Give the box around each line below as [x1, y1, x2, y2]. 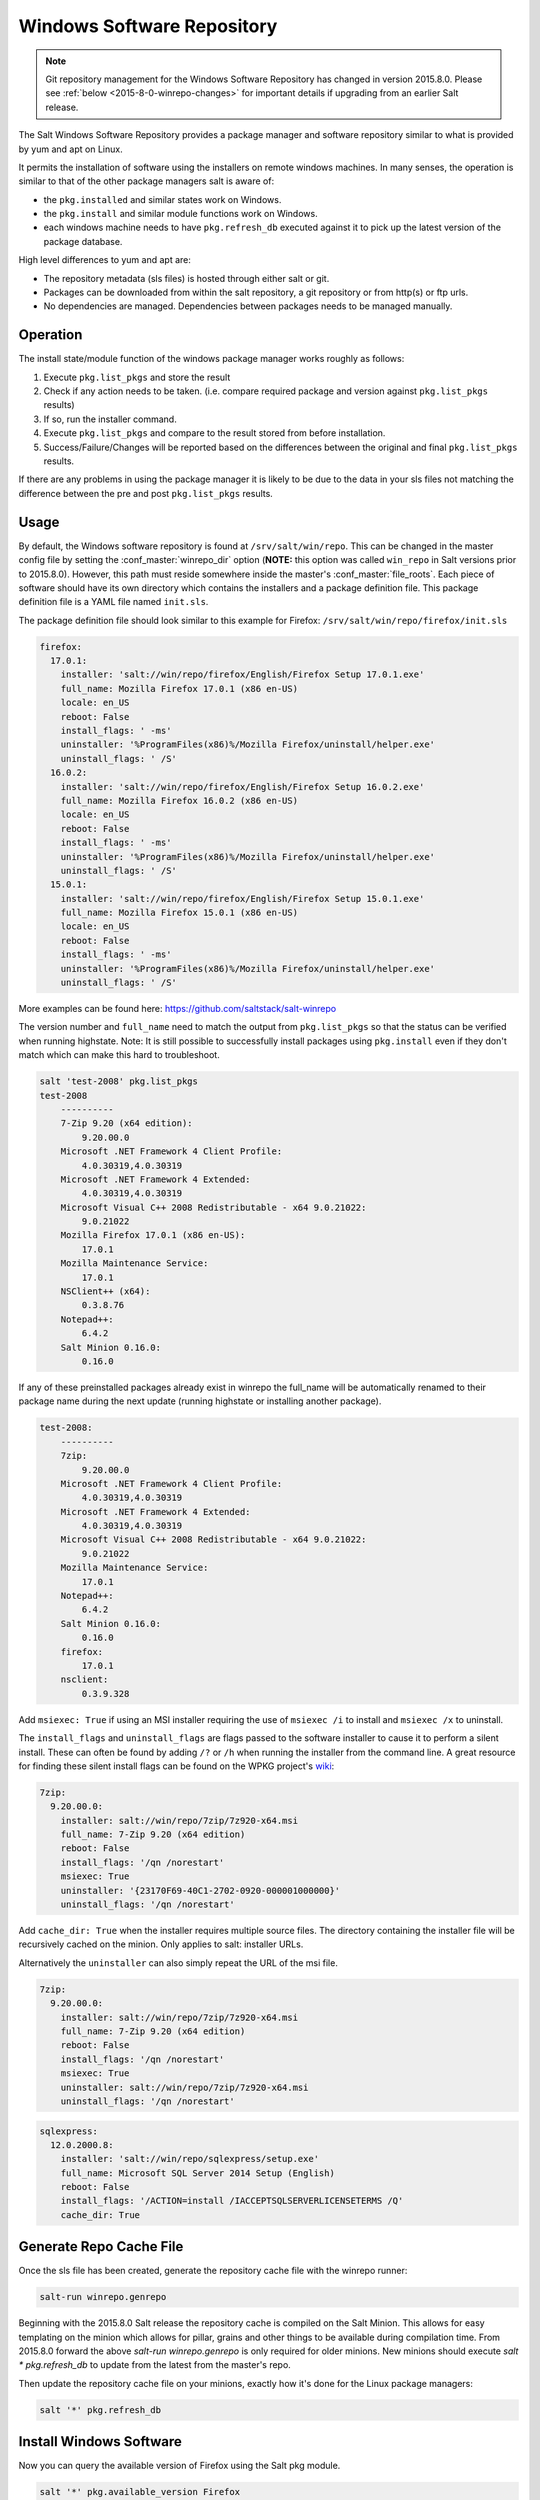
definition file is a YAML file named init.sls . [18, 596, 209, 608]
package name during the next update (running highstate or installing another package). [18, 1395, 382, 1407]
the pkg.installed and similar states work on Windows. [43, 193, 282, 205]
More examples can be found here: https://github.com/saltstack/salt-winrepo [18, 1003, 337, 1015]
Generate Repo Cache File [18, 2238, 184, 2255]
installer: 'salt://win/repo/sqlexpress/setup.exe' [60, 2153, 320, 2165]
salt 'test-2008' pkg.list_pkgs [39, 1076, 199, 1087]
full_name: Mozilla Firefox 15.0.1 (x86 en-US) [60, 907, 299, 919]
